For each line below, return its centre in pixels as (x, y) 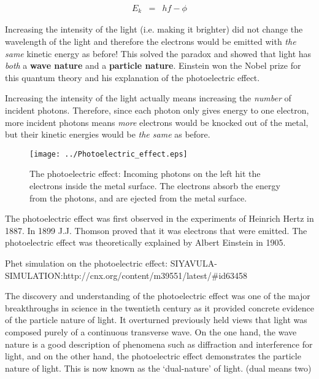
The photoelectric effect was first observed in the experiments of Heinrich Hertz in (159, 218)
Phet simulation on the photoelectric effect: (86, 263)
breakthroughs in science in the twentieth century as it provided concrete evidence (160, 307)
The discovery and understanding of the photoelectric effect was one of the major (158, 296)
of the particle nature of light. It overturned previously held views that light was (156, 320)
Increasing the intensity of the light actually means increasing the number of (148, 98)
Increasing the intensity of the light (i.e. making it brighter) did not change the (154, 29)
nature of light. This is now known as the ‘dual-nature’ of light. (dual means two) (158, 368)
